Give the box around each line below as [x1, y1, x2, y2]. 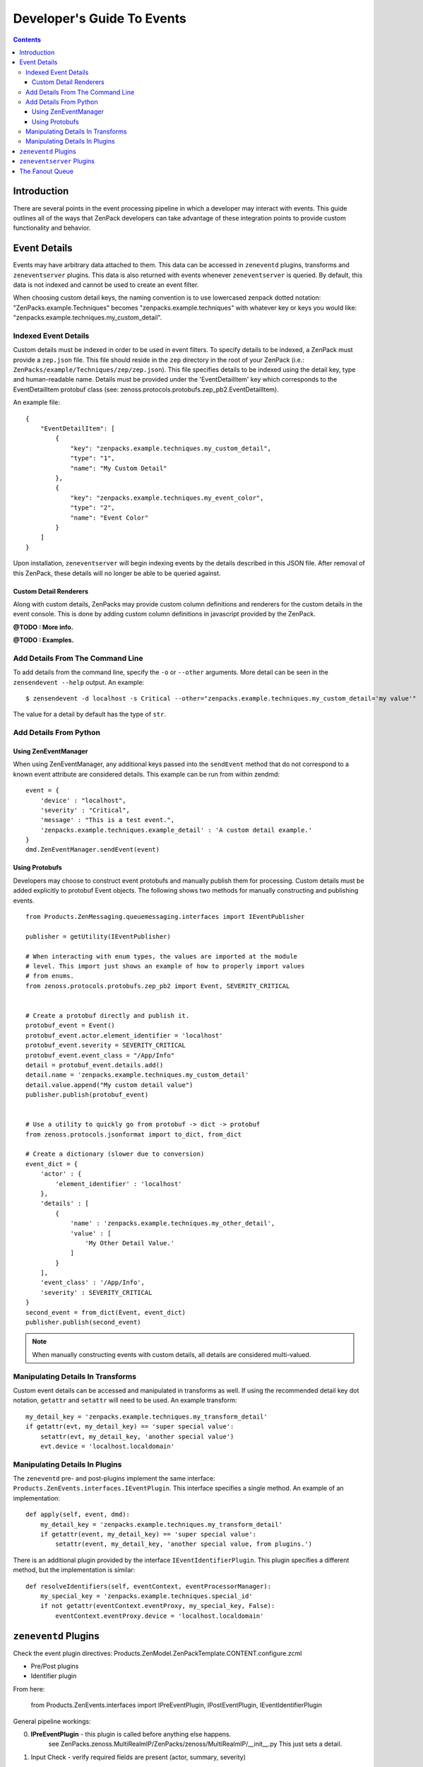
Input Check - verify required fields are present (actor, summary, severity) [30, 1753, 246, 1761]
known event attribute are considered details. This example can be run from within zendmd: [13, 770, 280, 778]
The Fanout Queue [19, 167, 74, 175]
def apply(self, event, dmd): [25, 1510, 131, 1519]
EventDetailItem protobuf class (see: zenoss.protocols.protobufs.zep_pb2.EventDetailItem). [13, 385, 279, 394]
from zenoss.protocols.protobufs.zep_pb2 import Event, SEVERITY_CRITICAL [25, 982, 290, 990]
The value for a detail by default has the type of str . [13, 710, 166, 719]
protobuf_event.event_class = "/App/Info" [25, 1051, 175, 1059]
